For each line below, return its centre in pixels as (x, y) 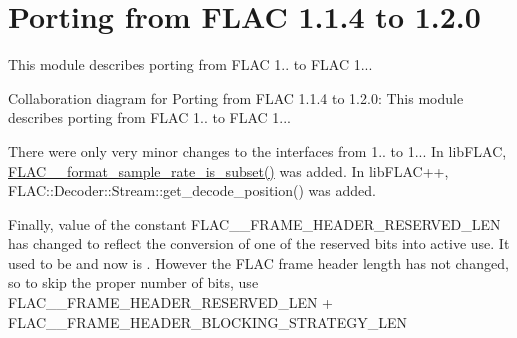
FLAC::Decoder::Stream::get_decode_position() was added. (192, 190)
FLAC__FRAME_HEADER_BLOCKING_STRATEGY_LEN (208, 321)
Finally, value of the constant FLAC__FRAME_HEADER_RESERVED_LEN (254, 223)
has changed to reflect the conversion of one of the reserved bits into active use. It (259, 243)
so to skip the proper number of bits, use (133, 282)
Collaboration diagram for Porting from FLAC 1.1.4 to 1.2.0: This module (236, 97)
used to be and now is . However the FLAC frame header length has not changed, (258, 262)
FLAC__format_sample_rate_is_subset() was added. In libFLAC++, (228, 170)
